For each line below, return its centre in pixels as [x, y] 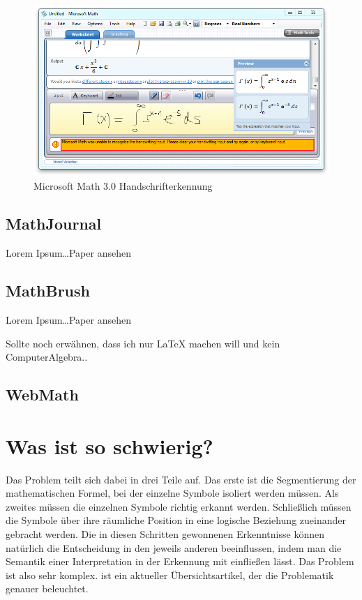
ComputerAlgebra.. [47, 357]
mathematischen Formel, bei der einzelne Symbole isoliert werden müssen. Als [172, 493]
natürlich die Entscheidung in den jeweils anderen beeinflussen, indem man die [174, 547]
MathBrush [48, 291]
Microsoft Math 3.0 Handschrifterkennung [123, 186]
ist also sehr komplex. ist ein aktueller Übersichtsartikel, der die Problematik [170, 575]
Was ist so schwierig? [110, 445]
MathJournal [54, 224]
